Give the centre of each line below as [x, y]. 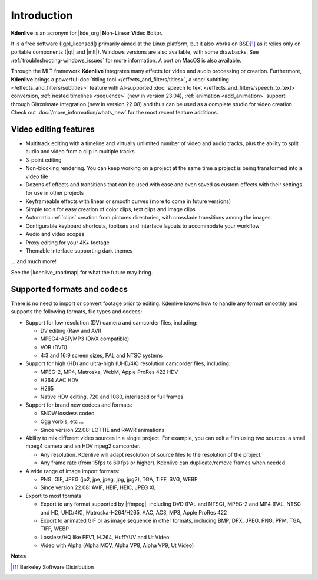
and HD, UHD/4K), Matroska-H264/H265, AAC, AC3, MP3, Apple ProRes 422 [134, 512]
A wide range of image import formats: [73, 471]
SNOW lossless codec [67, 413]
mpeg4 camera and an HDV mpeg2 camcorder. [83, 446]
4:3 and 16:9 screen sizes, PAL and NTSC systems [102, 355]
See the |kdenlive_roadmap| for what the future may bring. [82, 272]
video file [37, 176]
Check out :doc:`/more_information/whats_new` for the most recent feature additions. [115, 113]
